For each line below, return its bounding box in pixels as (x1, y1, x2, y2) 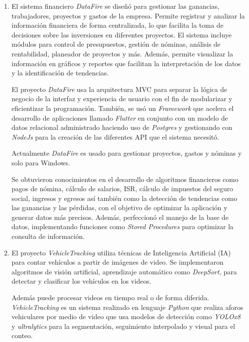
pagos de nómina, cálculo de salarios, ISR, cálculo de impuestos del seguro (11, 183, 233, 194)
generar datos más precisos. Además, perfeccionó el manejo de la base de (11, 212, 229, 222)
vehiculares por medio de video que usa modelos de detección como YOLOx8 (11, 311, 241, 322)
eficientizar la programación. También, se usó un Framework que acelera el (11, 103, 234, 113)
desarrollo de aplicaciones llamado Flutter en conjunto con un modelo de (11, 112, 228, 123)
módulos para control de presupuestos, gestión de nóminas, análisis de (11, 39, 221, 49)
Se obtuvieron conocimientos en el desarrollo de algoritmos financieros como (11, 174, 239, 184)
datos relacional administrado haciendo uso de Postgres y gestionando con (11, 122, 232, 132)
